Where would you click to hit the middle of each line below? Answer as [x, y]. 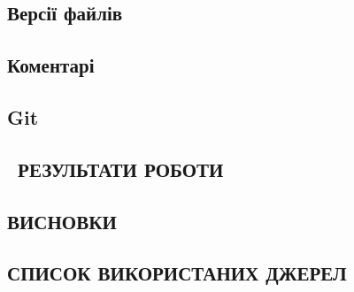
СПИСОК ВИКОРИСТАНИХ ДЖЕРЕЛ [177, 273]
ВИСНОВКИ [62, 221]
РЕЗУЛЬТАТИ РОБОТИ [121, 169]
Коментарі [51, 65]
